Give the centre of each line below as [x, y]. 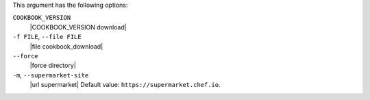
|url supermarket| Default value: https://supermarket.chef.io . [125, 85]
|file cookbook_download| [66, 46]
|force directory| [53, 66]
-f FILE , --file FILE [47, 37]
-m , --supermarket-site [51, 75]
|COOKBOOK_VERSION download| [78, 27]
